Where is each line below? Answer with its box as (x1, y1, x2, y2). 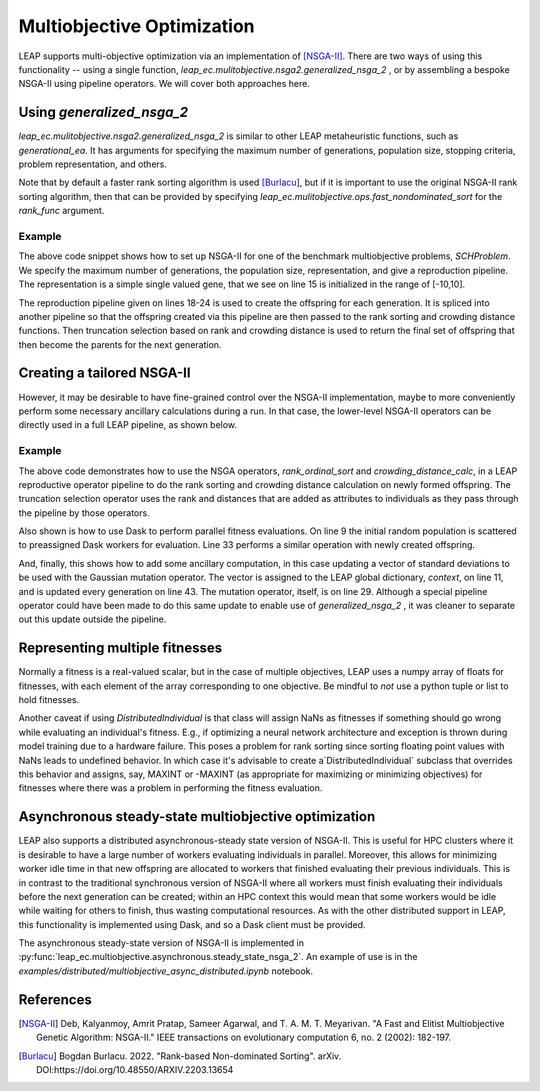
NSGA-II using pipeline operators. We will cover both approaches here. (18, 78, 310, 90)
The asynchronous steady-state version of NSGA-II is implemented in (18, 937, 305, 949)
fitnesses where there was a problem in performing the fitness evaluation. (18, 782, 323, 794)
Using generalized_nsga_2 (18, 104, 189, 121)
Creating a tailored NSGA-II (18, 365, 191, 382)
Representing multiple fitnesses (18, 640, 223, 657)
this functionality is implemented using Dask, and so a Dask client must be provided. (18, 918, 366, 930)
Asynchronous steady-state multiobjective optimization (18, 808, 376, 825)
